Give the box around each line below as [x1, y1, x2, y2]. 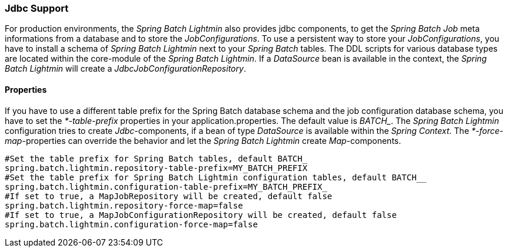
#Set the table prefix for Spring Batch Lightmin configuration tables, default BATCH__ [5, 172, 427, 182]
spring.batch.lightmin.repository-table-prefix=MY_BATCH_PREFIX [5, 163, 308, 173]
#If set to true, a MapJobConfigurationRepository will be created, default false [5, 210, 397, 220]
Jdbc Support [5, 2, 69, 14]
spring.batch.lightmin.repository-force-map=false [5, 200, 243, 210]
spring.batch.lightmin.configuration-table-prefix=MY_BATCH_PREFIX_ [5, 182, 327, 191]
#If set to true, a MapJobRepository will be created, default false [5, 191, 333, 201]
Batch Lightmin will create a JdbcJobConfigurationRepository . [5, 63, 246, 74]
